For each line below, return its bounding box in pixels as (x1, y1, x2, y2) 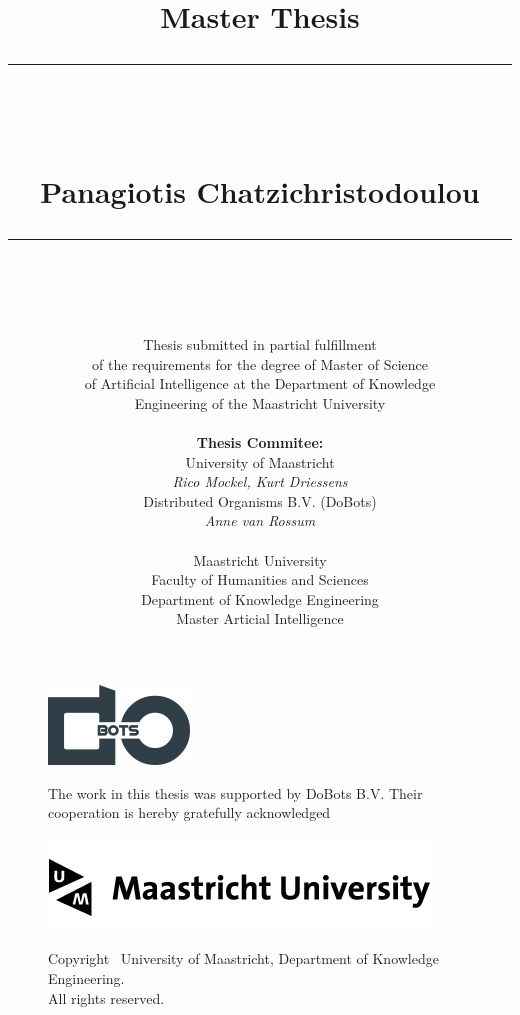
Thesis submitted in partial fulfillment (143, 334, 377, 355)
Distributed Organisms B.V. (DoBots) (143, 490, 377, 511)
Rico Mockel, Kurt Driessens (172, 471, 348, 492)
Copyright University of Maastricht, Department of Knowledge (48, 948, 439, 969)
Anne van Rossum (204, 510, 316, 531)
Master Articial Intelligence (176, 608, 344, 629)
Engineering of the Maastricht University (134, 392, 386, 413)
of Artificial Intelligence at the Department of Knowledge (84, 373, 436, 394)
